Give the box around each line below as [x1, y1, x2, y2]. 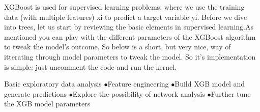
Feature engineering [107, 78, 169, 89]
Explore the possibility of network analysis [72, 88, 205, 99]
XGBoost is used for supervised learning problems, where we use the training [4, 2, 245, 12]
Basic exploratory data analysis [4, 78, 102, 89]
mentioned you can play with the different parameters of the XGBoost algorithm [4, 31, 256, 42]
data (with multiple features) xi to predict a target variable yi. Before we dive [4, 11, 247, 22]
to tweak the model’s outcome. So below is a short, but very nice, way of [4, 41, 231, 52]
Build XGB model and [175, 78, 245, 89]
